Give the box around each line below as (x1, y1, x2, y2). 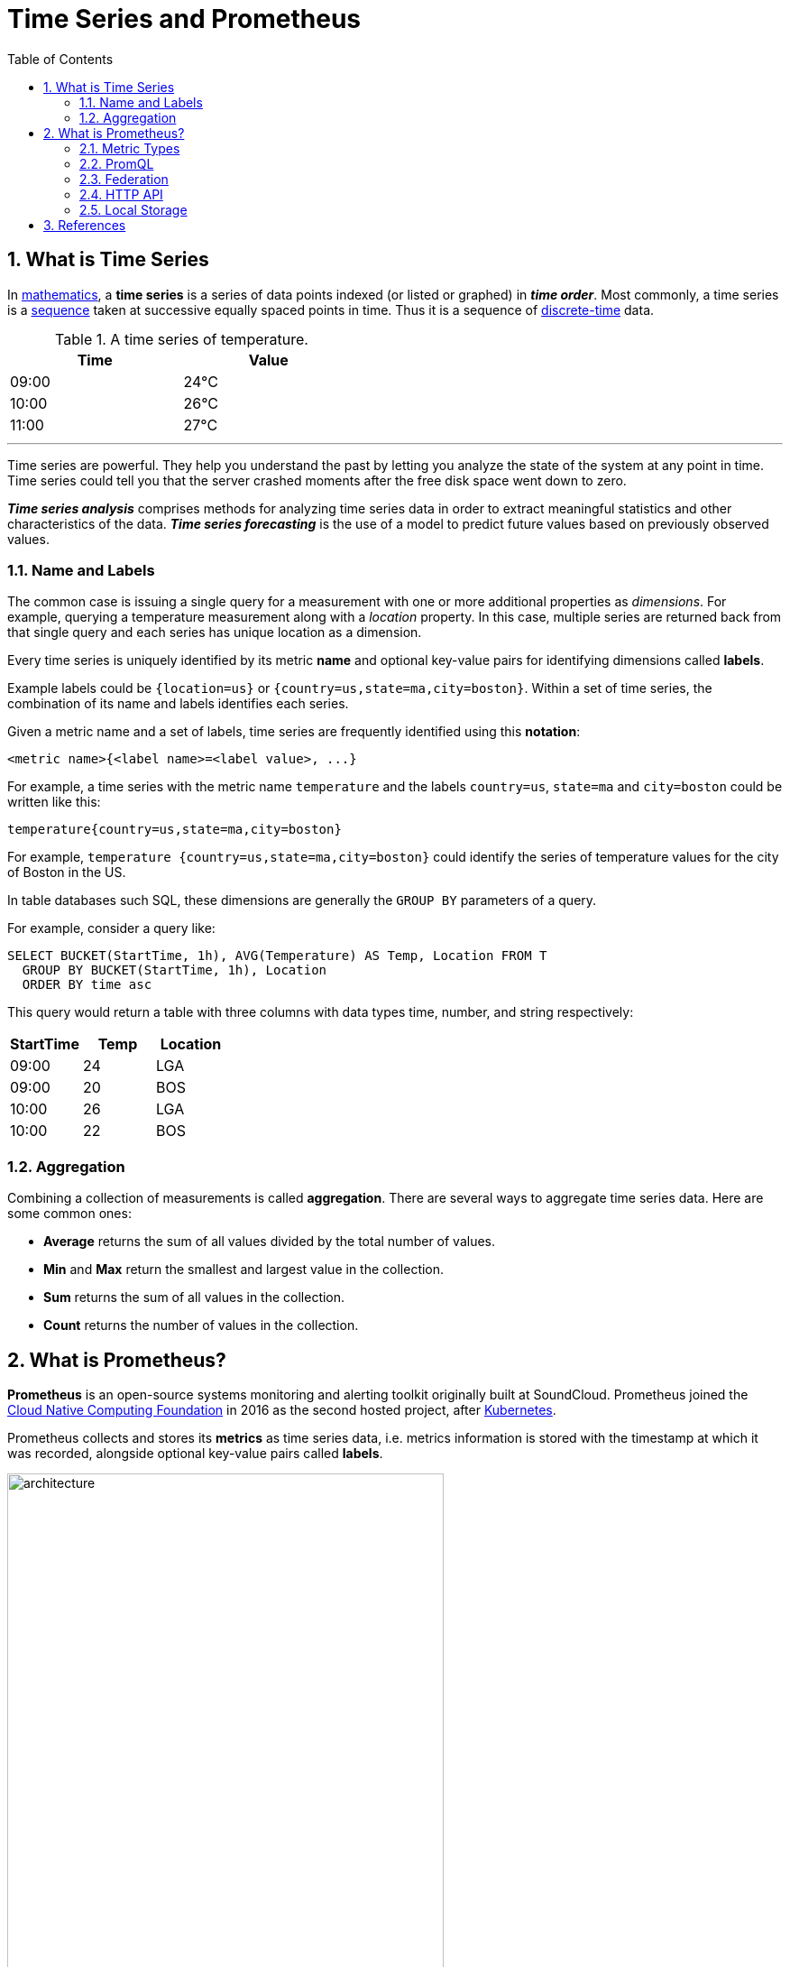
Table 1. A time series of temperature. (55, 329, 308, 348)
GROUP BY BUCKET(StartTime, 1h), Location (22, 963, 327, 978)
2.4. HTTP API (79, 186, 163, 202)
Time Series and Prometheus (7, 4, 362, 34)
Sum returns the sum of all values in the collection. (43, 1289, 345, 1306)
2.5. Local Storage (79, 201, 188, 217)
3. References (43, 217, 126, 233)
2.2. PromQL (79, 155, 154, 171)
